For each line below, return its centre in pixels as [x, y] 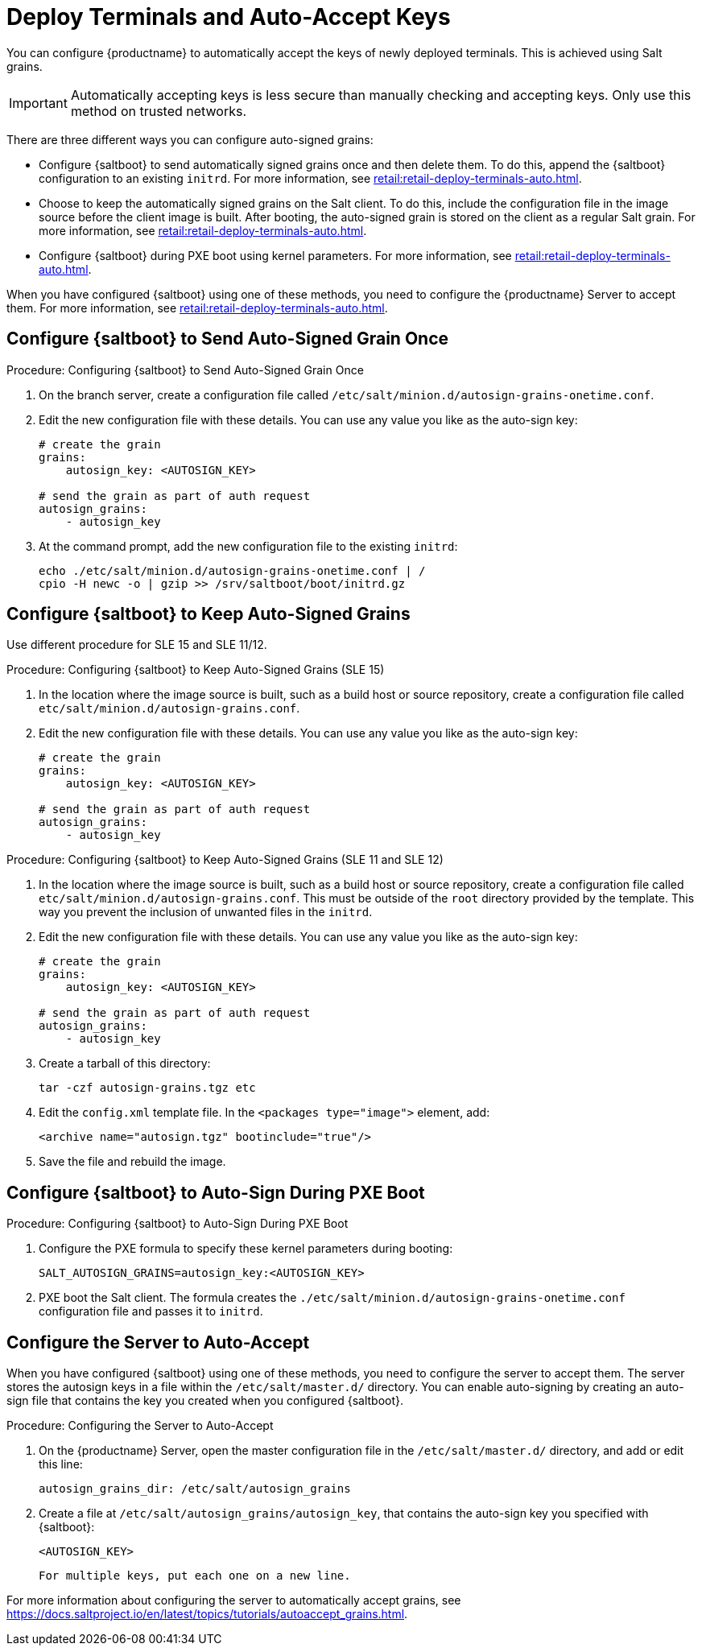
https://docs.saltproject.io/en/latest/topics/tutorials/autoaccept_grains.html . [207, 1614]
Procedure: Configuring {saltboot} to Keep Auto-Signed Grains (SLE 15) [196, 670]
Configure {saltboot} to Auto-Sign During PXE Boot [216, 1192]
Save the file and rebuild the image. [132, 1162]
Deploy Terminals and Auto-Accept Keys [229, 17]
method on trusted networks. [159, 111]
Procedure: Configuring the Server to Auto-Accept [140, 1426]
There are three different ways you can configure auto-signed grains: [190, 139]
